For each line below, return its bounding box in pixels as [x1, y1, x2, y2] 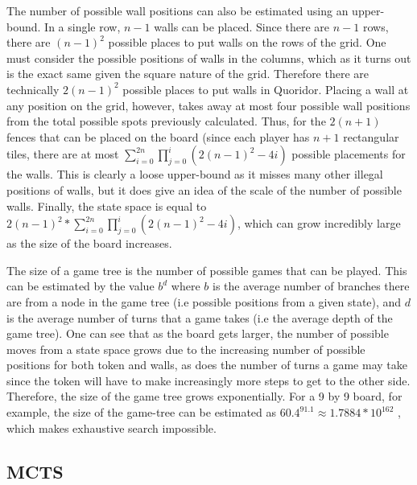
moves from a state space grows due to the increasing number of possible [6, 340, 365, 357]
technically [6, 80, 60, 97]
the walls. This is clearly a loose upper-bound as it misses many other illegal [6, 166, 383, 183]
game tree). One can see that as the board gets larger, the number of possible [6, 325, 389, 342]
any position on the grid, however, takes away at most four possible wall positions [6, 97, 411, 113]
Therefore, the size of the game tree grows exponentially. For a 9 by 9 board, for [6, 388, 403, 405]
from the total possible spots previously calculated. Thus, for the [6, 113, 326, 129]
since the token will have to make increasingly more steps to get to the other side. [6, 372, 411, 388]
